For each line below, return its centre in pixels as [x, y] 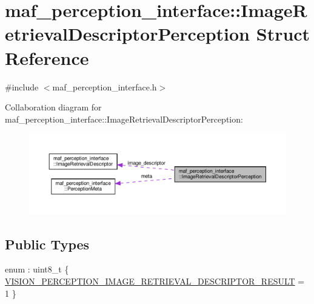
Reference [47, 57]
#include [22, 86]
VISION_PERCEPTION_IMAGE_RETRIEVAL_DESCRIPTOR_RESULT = [155, 281]
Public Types [47, 244]
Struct [283, 34]
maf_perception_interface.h [105, 86]
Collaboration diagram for [53, 107]
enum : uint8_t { [37, 269]
